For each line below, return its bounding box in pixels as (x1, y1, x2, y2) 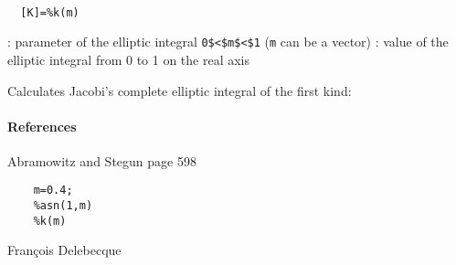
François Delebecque (7, 240, 122, 260)
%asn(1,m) (33, 199, 93, 213)
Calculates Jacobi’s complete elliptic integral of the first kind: (7, 80, 352, 100)
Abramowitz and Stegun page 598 (7, 151, 196, 170)
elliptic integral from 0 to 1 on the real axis (7, 49, 250, 69)
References (7, 116, 77, 135)
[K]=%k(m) (20, 5, 80, 19)
